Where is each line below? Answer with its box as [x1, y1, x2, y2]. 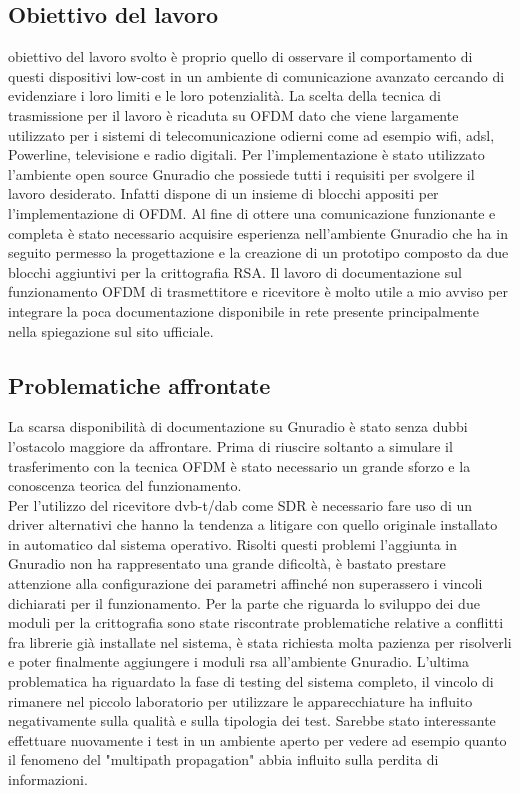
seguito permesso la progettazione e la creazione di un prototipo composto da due [8, 242, 509, 263]
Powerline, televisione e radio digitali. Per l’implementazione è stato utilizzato [8, 144, 485, 165]
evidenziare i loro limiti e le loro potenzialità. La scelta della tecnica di [8, 85, 441, 106]
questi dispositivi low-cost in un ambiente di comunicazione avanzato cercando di [8, 65, 505, 86]
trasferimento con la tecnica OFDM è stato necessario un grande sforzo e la [8, 455, 471, 476]
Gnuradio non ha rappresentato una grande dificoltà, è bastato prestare [8, 553, 446, 574]
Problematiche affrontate [8, 369, 271, 400]
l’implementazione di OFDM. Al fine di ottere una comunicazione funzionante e [8, 202, 496, 223]
